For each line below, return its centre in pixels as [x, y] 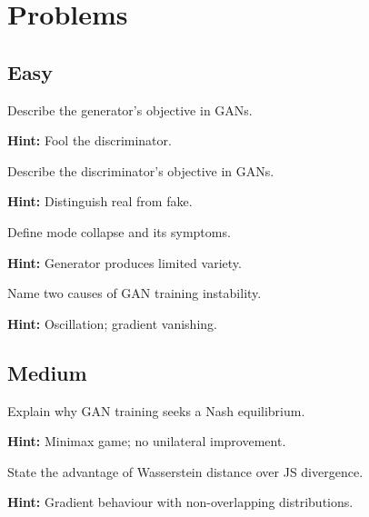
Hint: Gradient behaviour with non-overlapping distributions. [180, 502]
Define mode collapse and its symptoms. [119, 231]
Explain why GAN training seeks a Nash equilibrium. [156, 410]
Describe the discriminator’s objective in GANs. [141, 170]
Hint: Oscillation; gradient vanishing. [112, 323]
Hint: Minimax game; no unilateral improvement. [147, 441]
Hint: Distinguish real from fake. [100, 201]
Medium [47, 372]
